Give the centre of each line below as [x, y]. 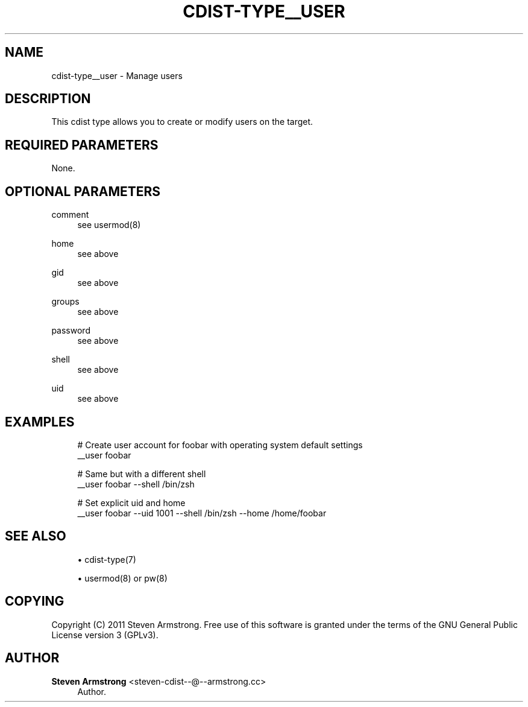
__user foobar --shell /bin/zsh [136, 484]
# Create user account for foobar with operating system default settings [220, 445]
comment [70, 215]
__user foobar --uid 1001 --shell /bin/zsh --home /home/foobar [202, 513]
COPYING [35, 601]
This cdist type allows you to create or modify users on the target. [182, 122]
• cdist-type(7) [107, 559]
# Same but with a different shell [142, 474]
